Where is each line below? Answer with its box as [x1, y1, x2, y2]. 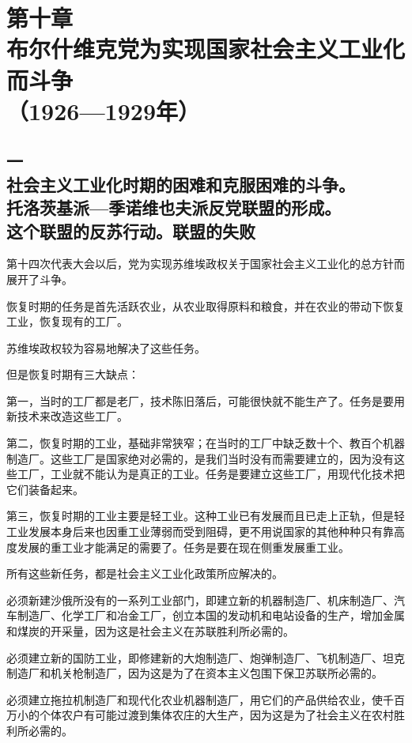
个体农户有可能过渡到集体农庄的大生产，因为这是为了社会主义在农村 [39, 707, 394, 723]
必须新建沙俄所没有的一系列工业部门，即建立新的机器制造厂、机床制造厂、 [6, 591, 394, 608]
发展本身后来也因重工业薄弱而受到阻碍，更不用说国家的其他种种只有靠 [28, 523, 394, 540]
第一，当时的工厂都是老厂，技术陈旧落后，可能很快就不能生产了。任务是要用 [6, 392, 405, 409]
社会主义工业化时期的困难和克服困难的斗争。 [6, 172, 355, 196]
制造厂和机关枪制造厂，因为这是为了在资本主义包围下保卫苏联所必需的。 [6, 665, 383, 681]
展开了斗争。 [6, 270, 73, 287]
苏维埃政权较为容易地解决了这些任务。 [6, 339, 206, 356]
